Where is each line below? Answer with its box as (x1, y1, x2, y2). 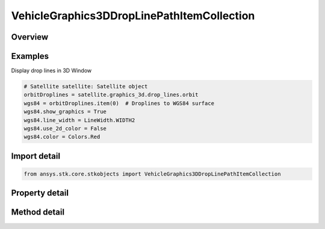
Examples (11, 51, 49, 61)
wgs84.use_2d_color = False (23, 125, 107, 132)
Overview (11, 32, 49, 42)
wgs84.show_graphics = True (23, 108, 107, 115)
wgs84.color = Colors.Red (23, 133, 101, 141)
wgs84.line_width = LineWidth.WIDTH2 (23, 117, 135, 123)
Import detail (11, 151, 60, 161)
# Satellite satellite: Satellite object (23, 83, 148, 90)
